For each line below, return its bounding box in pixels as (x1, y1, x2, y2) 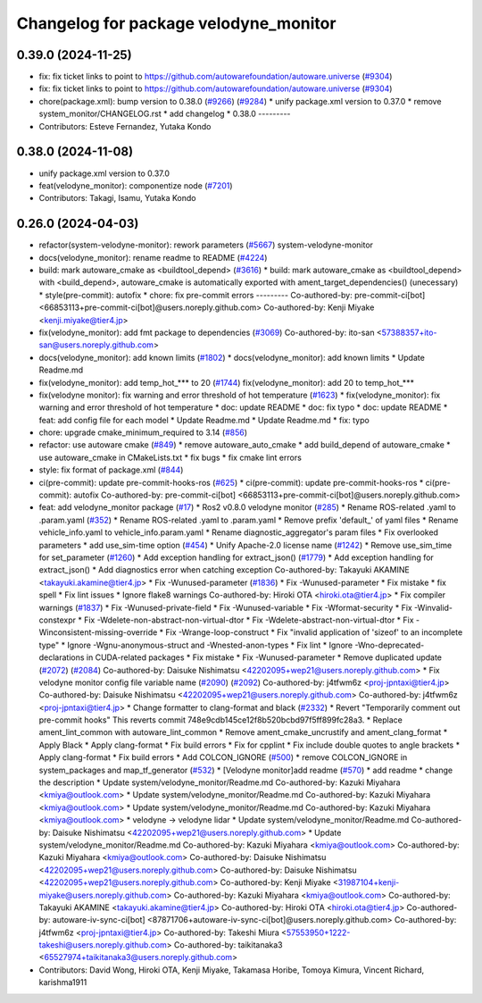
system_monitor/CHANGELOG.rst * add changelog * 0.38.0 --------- (38, 108, 291, 120)
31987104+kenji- (337, 877, 400, 888)
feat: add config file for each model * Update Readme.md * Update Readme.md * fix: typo (38, 414, 370, 425)
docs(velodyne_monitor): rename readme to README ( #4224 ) (38, 252, 268, 263)
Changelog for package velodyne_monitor (16, 13, 337, 33)
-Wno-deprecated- (353, 639, 425, 650)
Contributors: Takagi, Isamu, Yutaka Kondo (38, 193, 196, 204)
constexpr (38, 614, 76, 625)
